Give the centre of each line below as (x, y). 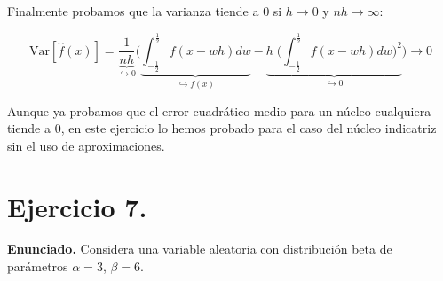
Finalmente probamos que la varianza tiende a (133, 11)
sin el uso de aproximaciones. (86, 145)
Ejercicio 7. (77, 206)
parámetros (38, 266)
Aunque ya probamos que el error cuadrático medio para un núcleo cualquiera (219, 110)
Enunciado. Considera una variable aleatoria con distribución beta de (200, 249)
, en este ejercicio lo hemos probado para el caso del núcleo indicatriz (249, 128)
